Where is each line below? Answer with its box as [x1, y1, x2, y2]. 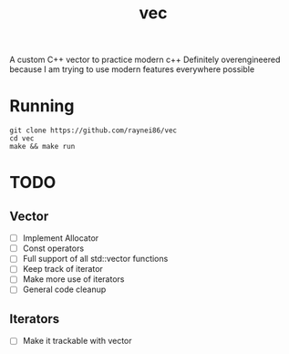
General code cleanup [22, 284, 107, 295]
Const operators [22, 243, 85, 254]
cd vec [9, 134, 35, 143]
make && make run [9, 142, 76, 151]
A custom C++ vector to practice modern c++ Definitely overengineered [9, 54, 281, 66]
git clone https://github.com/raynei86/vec [9, 126, 178, 135]
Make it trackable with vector [22, 336, 132, 347]
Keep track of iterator [22, 264, 103, 275]
